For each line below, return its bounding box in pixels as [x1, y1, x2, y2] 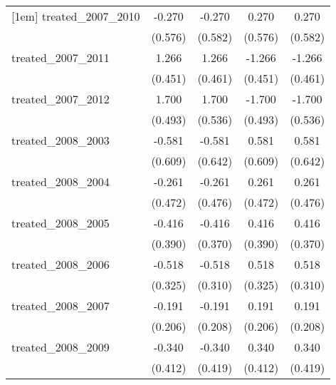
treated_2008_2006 [11, 256, 110, 272]
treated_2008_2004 [11, 173, 110, 190]
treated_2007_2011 [11, 49, 110, 66]
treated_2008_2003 [11, 132, 110, 148]
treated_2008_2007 [11, 297, 110, 314]
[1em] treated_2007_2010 [11, 8, 140, 24]
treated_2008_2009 [11, 339, 110, 355]
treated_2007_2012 [11, 91, 110, 107]
